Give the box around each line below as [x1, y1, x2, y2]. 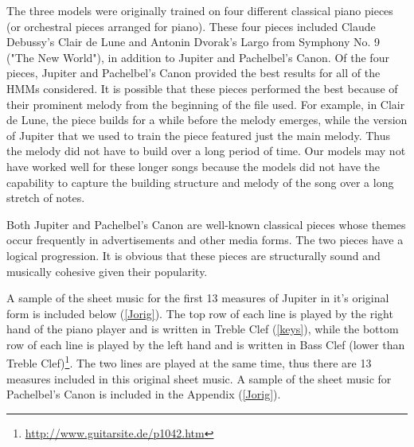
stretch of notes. [6, 189, 85, 206]
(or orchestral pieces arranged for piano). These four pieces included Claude [6, 17, 376, 34]
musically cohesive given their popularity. [6, 262, 208, 279]
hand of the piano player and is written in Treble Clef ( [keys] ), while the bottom [6, 321, 399, 337]
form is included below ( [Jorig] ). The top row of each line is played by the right [6, 305, 393, 321]
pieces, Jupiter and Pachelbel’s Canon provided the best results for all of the [6, 64, 381, 81]
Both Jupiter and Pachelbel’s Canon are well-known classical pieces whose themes [6, 216, 406, 232]
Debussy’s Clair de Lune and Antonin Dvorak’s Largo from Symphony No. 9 [6, 33, 381, 50]
